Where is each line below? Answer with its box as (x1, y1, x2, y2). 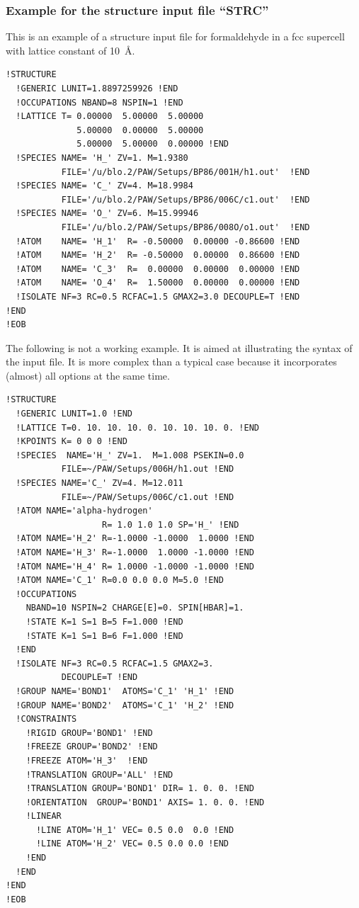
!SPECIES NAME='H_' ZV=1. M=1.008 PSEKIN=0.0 (16, 450, 244, 460)
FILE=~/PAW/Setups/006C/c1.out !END (61, 492, 234, 502)
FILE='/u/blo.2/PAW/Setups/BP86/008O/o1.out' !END (61, 222, 310, 232)
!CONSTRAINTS (16, 714, 77, 725)
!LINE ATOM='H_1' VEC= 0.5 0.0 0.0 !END (35, 824, 234, 835)
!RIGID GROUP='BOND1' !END (25, 727, 153, 738)
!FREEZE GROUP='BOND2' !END (25, 742, 158, 752)
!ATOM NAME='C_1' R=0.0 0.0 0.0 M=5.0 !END (16, 575, 224, 586)
